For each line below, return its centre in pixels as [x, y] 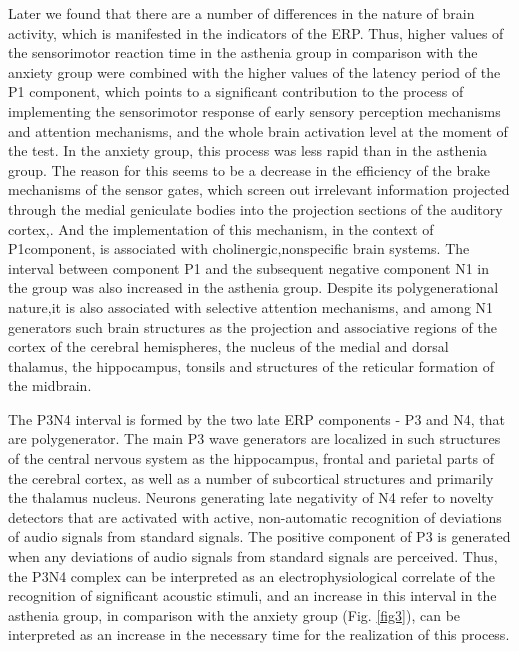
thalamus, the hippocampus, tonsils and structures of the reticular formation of [251, 365]
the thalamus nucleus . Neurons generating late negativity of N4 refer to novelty [251, 497]
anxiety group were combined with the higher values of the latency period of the [254, 71]
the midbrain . [50, 385]
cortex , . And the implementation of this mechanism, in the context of [221, 228]
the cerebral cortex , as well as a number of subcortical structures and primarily [251, 477]
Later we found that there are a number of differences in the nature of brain [241, 13]
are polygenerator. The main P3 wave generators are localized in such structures [254, 438]
